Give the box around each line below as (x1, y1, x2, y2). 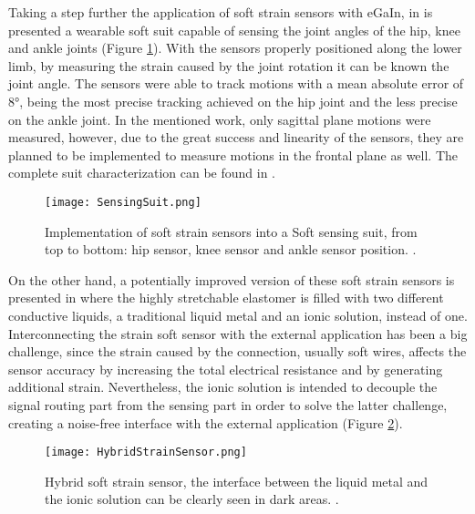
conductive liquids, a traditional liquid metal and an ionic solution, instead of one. (8, 305, 468, 324)
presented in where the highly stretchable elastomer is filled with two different (8, 288, 444, 307)
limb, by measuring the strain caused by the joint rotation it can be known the (8, 56, 449, 75)
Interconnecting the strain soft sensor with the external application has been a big (8, 324, 468, 343)
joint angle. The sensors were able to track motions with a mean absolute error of (8, 74, 464, 93)
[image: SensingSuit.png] (45, 195, 201, 209)
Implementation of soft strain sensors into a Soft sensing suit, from (45, 221, 418, 241)
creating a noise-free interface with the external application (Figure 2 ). (8, 413, 403, 432)
